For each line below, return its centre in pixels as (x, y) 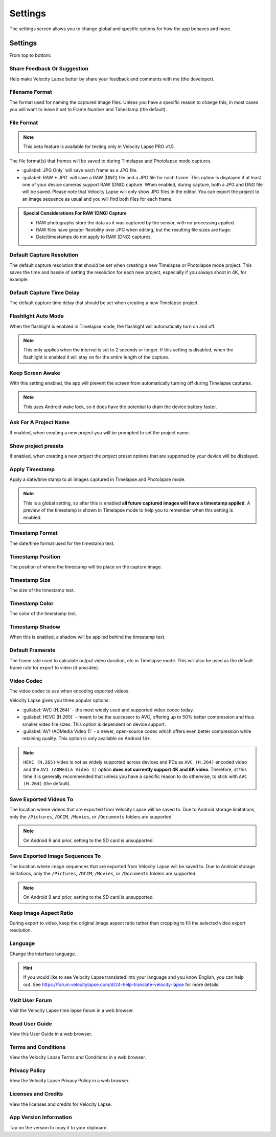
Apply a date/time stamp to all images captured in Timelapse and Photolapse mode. (98, 479)
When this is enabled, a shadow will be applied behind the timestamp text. (87, 637)
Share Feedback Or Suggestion (49, 69)
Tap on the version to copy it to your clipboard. (59, 1127)
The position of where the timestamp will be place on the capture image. (86, 566)
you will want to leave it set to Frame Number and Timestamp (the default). (88, 110)
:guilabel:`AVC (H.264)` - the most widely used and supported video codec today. (108, 710)
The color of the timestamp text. (43, 614)
